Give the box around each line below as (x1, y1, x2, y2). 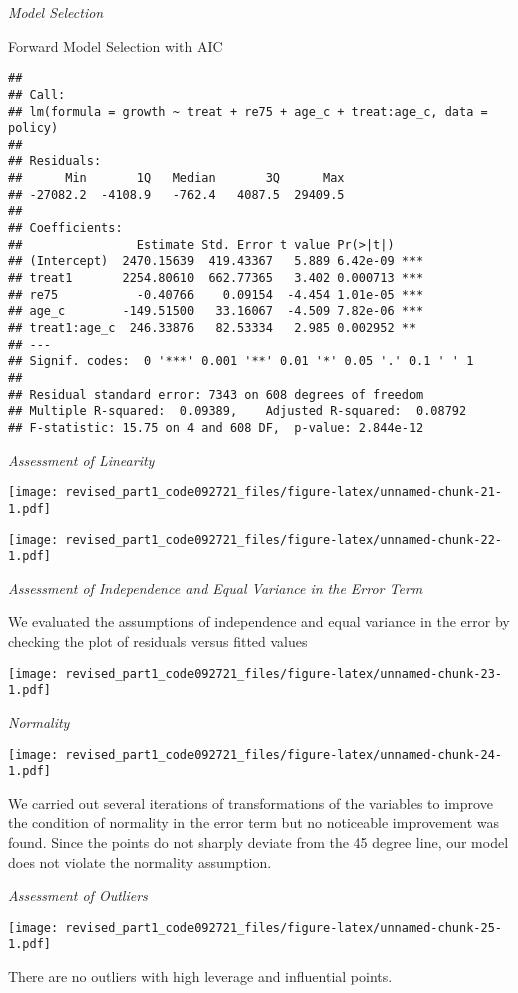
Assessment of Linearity (8, 449, 155, 470)
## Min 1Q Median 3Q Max (8, 171, 345, 186)
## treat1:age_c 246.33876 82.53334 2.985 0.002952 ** (8, 321, 417, 336)
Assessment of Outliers (8, 885, 148, 906)
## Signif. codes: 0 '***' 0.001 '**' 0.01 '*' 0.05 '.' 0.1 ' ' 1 (8, 354, 474, 369)
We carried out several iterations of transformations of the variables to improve (8, 792, 493, 813)
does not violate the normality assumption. (8, 851, 272, 872)
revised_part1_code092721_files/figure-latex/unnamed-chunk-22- (65, 532, 502, 547)
